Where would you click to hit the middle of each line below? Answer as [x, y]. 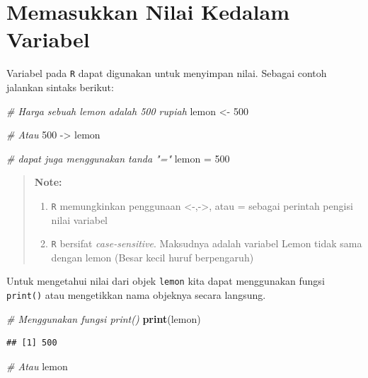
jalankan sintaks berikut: [60, 87]
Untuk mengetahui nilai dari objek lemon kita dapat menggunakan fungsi [166, 281]
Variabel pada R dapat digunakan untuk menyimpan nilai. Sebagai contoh [167, 73]
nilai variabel [79, 219]
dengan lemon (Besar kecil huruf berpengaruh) [153, 257]
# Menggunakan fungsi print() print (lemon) [104, 318]
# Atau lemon [37, 366]
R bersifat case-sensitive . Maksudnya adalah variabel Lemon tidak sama [207, 243]
